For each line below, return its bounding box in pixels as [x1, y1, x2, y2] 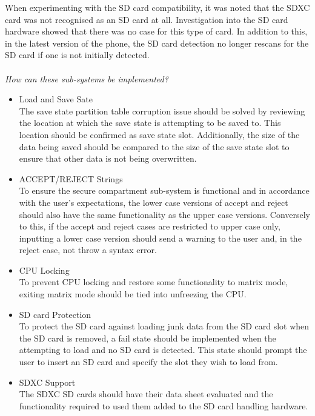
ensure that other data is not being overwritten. [19, 152, 197, 165]
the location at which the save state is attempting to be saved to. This [19, 116, 281, 129]
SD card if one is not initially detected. [5, 48, 150, 61]
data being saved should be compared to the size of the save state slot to [19, 140, 290, 153]
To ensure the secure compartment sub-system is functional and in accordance [19, 184, 310, 197]
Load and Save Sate [19, 93, 93, 105]
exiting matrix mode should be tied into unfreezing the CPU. [19, 288, 247, 300]
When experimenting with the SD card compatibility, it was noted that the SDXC [5, 1, 310, 13]
